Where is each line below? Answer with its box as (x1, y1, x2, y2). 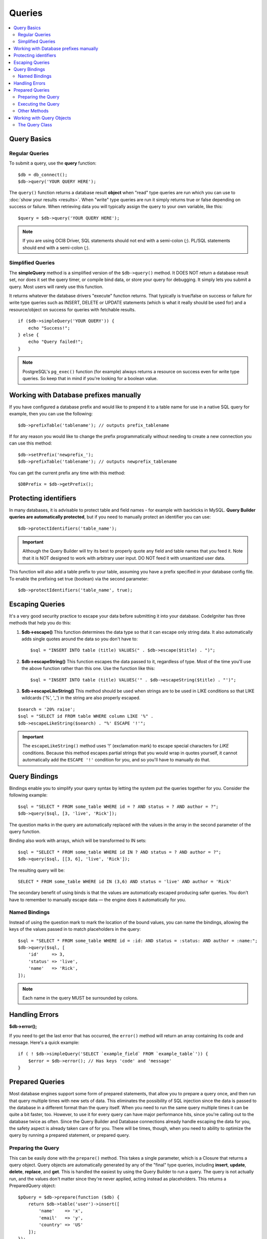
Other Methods (18, 108, 49, 114)
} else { (18, 332, 39, 338)
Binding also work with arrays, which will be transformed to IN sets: (9, 838, 147, 844)
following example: (9, 792, 48, 798)
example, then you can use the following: (9, 411, 93, 417)
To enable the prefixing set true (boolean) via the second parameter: (9, 575, 149, 582)
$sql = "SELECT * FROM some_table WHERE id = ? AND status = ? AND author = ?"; (18, 803, 219, 809)
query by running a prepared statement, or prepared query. (9, 1132, 130, 1138)
